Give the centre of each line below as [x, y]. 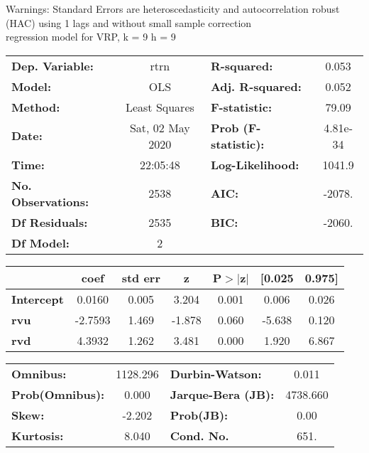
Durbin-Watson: [216, 373]
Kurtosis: [38, 435]
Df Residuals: [50, 222]
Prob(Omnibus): [58, 394]
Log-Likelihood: [255, 164]
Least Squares [160, 107]
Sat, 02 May [160, 127]
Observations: [50, 201]
